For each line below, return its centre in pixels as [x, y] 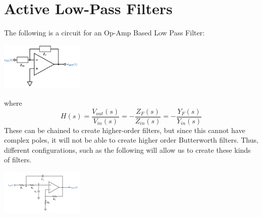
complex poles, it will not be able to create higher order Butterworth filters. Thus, [131, 140]
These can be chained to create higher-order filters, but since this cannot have [125, 130]
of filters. [18, 160]
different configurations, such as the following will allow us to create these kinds [127, 149]
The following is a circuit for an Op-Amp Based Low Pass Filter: [104, 33]
